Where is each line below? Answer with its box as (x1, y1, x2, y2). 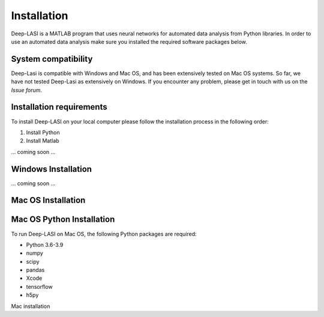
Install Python (26, 129, 60, 136)
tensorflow (26, 283, 53, 290)
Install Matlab (26, 137, 59, 144)
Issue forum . (11, 86, 42, 93)
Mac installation (11, 303, 50, 310)
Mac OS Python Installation (11, 215, 115, 225)
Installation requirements (11, 102, 107, 112)
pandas (26, 267, 45, 274)
